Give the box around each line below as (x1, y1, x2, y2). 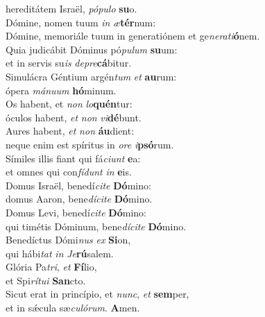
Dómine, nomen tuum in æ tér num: (6, 15, 156, 29)
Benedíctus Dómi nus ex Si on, (6, 232, 131, 247)
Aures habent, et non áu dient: (6, 123, 135, 138)
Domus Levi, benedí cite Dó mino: (6, 205, 146, 219)
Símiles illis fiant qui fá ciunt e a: (6, 151, 141, 165)
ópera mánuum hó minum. (6, 83, 117, 97)
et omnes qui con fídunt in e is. (6, 164, 132, 179)
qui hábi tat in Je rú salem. (6, 246, 114, 260)
